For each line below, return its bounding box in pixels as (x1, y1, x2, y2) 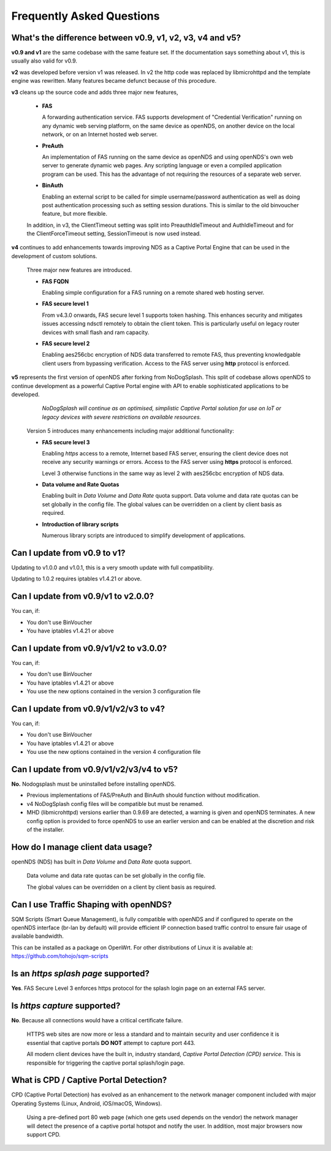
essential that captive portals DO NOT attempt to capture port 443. (26, 1039, 196, 1046)
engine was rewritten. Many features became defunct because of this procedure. (11, 77, 217, 85)
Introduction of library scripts (42, 520, 119, 528)
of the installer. (26, 826, 64, 834)
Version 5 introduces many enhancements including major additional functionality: (26, 427, 234, 435)
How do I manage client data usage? (11, 841, 153, 852)
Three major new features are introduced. (26, 267, 132, 274)
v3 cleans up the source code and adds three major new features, (11, 88, 178, 96)
